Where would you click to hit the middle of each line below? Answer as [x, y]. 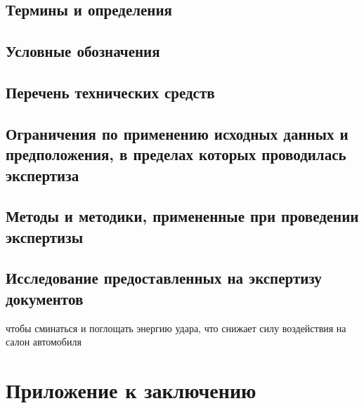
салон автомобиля [44, 342]
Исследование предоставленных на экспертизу [164, 278]
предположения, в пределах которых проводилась [176, 154]
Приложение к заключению [131, 390]
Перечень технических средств [110, 92]
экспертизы [45, 236]
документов [45, 298]
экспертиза [43, 175]
